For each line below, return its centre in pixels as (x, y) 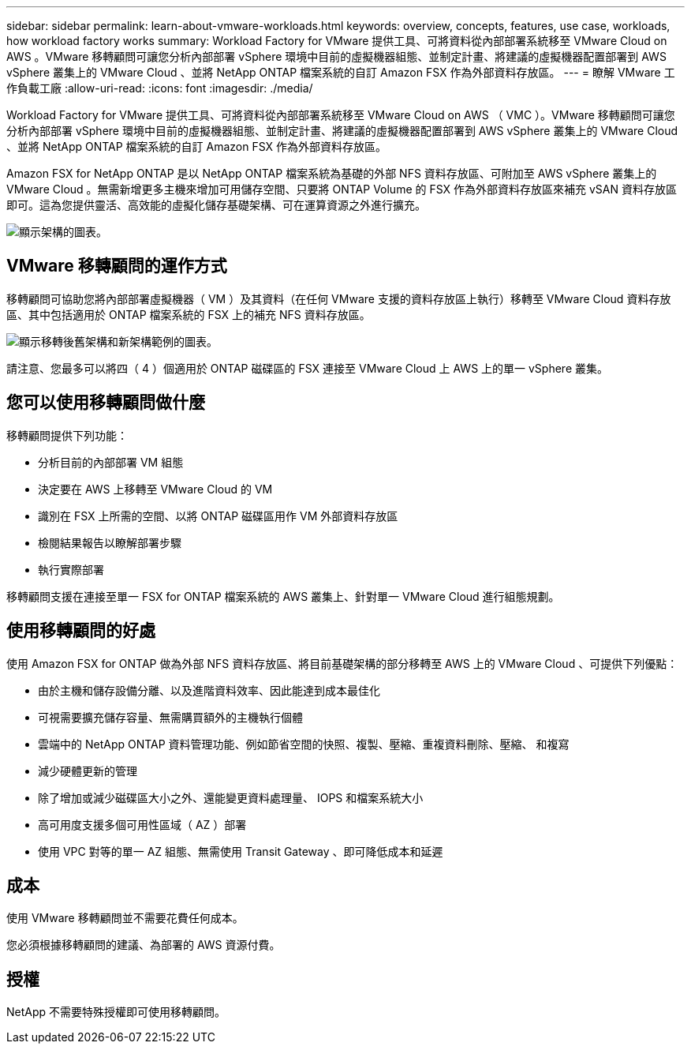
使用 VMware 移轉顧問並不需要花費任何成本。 (125, 918)
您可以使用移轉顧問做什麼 (106, 403)
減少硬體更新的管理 (88, 771)
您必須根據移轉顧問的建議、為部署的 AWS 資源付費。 (144, 945)
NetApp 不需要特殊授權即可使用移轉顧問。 (116, 1012)
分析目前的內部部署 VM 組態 (111, 462)
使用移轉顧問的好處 (81, 631)
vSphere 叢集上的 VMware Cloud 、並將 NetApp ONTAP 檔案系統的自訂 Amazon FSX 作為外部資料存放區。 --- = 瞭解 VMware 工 (341, 72)
